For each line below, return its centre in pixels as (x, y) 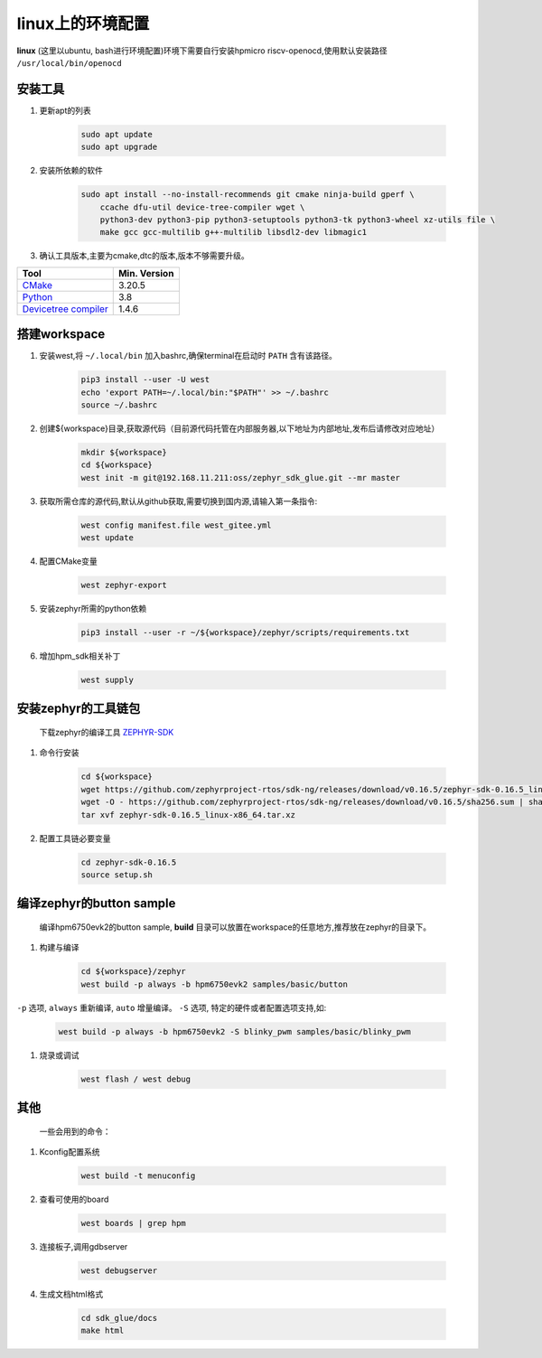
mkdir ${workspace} (124, 452)
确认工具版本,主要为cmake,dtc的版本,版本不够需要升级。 (144, 256)
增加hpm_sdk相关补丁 (80, 656)
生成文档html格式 (71, 1294)
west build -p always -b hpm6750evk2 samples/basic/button (214, 984)
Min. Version (146, 273)
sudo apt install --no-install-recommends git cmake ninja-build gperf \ (248, 195)
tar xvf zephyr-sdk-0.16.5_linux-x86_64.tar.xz (188, 815)
